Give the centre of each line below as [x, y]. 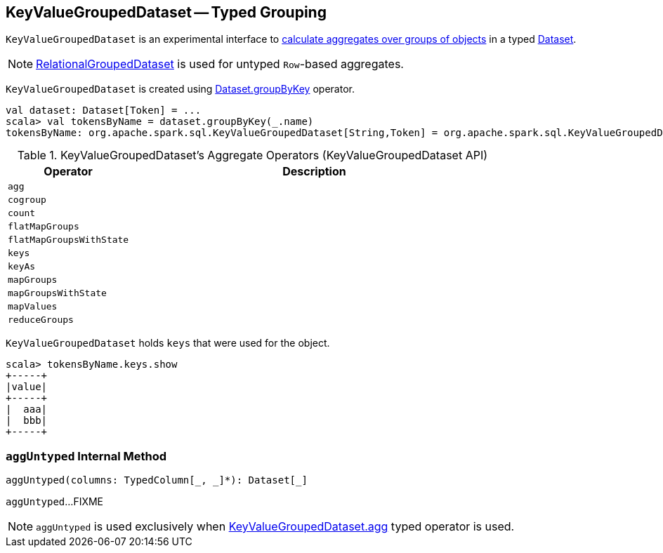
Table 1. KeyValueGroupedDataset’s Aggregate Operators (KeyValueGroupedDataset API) [252, 155]
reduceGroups [41, 320]
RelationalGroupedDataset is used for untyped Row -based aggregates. [220, 64]
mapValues [33, 307]
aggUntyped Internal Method [86, 456]
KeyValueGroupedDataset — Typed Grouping [166, 12]
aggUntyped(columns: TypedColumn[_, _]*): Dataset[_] [157, 480]
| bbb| [27, 421]
